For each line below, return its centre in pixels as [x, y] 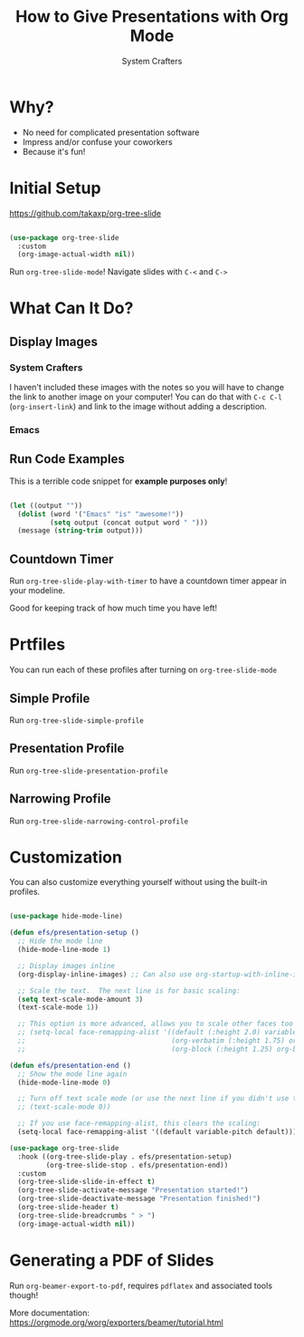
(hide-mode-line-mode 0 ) [64, 1082]
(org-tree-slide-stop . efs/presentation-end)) [137, 1165]
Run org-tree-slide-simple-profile [77, 720]
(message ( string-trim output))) [81, 531]
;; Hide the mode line [60, 941]
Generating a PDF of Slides [112, 1260]
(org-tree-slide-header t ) [68, 1207]
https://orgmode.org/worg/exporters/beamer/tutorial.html [116, 1322]
